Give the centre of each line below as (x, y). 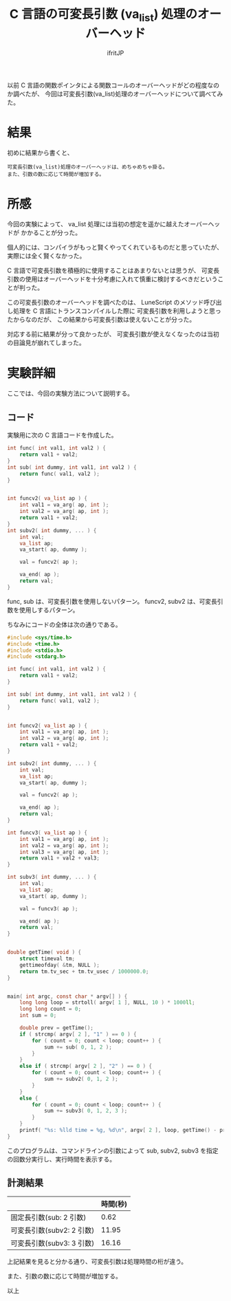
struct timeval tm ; (47, 959)
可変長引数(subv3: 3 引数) (53, 1243)
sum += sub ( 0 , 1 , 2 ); (78, 1047)
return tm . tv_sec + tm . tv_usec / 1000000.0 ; (84, 971)
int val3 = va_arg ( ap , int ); (64, 852)
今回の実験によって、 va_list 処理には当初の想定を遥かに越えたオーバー (108, 224)
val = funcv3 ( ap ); (49, 908)
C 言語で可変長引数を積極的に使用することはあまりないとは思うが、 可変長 (113, 271)
